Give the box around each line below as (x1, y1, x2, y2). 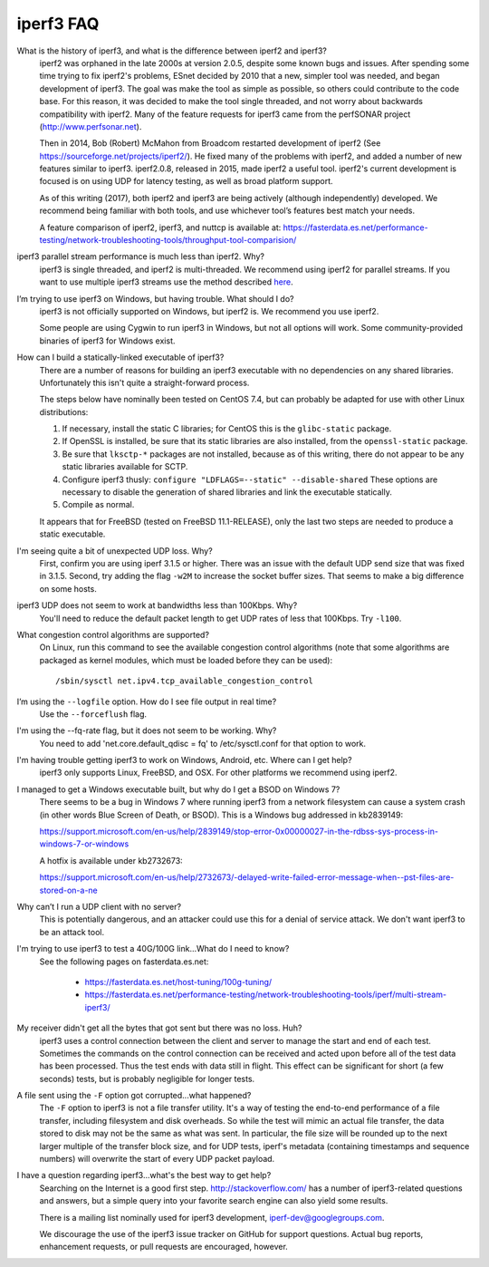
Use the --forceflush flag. (39, 708, 148, 720)
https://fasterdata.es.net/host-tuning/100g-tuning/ (84, 976, 273, 987)
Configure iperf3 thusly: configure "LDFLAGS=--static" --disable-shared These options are (62, 474, 438, 485)
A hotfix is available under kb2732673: (39, 855, 183, 866)
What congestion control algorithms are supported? (16, 629, 210, 640)
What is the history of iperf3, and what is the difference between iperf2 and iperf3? (16, 45, 328, 56)
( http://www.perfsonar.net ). (39, 121, 142, 131)
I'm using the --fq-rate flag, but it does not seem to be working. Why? (16, 725, 277, 736)
